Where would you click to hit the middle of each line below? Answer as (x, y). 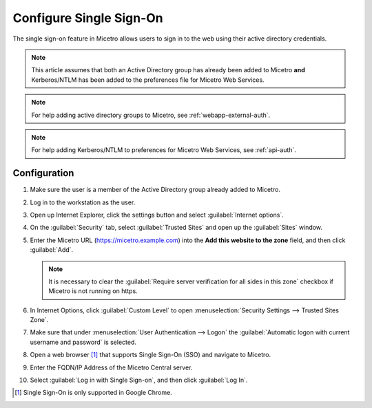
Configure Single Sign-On (88, 18)
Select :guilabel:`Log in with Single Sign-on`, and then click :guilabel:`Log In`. (139, 380)
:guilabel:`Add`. (52, 250)
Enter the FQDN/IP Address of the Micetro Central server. (111, 367)
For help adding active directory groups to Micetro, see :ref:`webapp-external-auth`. (151, 115)
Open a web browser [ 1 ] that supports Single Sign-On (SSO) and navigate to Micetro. (151, 355)
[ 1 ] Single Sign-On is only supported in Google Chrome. (93, 393)
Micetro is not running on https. (93, 291)
